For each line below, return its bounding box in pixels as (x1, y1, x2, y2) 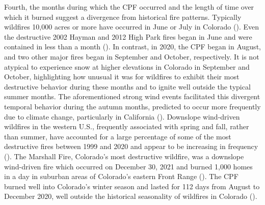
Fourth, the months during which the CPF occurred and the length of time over (4, 2, 254, 12)
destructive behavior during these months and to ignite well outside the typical (4, 81, 251, 92)
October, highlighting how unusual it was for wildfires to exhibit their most (4, 71, 240, 82)
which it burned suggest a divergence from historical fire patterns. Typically (4, 11, 242, 22)
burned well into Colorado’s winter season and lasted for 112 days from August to (4, 181, 260, 191)
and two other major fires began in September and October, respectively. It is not (4, 51, 259, 62)
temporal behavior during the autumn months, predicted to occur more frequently (4, 101, 261, 111)
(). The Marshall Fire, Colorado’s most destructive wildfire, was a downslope (4, 151, 244, 161)
